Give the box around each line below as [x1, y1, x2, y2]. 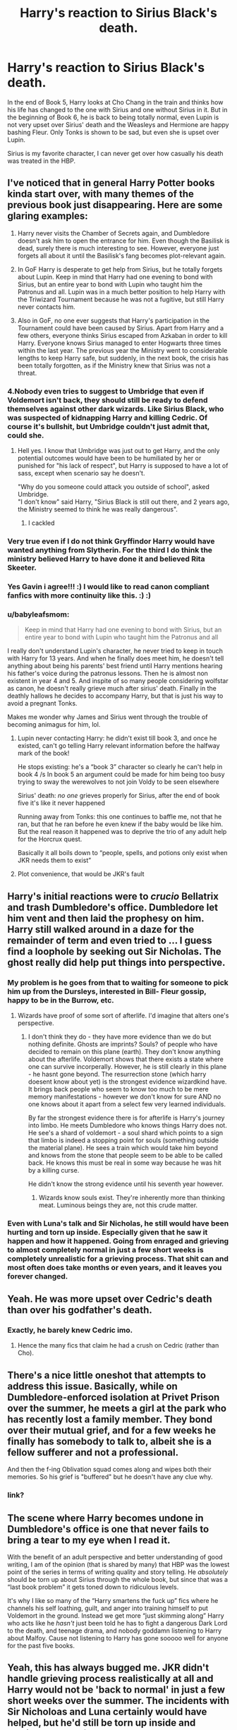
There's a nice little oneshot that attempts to [7, 1369, 207, 1381]
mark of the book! [17, 749, 70, 758]
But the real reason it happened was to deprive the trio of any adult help [17, 828, 227, 836]
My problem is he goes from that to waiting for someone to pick [7, 977, 229, 987]
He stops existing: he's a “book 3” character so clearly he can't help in [17, 763, 223, 771]
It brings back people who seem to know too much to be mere [28, 1084, 209, 1093]
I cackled [28, 519, 55, 527]
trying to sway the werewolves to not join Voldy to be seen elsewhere [17, 778, 220, 786]
